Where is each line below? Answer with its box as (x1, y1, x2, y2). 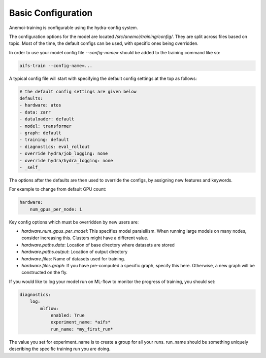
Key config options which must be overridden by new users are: (9, 219, 139, 225)
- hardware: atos (19, 103, 62, 108)
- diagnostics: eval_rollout (19, 143, 90, 149)
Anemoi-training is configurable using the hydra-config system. (9, 25, 138, 31)
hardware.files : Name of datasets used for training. (21, 255, 125, 261)
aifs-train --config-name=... (19, 63, 93, 69)
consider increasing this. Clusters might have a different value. (21, 235, 149, 241)
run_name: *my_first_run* (50, 326, 113, 332)
